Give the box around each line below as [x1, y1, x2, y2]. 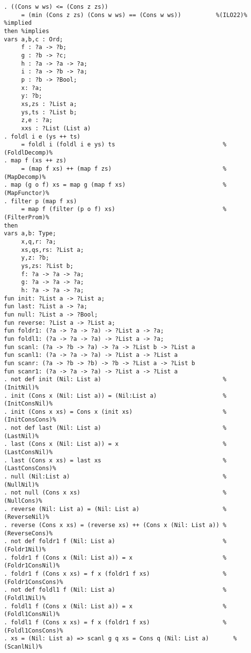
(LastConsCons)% [4, 465, 56, 472]
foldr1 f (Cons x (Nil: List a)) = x [11, 554, 133, 561]
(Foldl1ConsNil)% [4, 611, 60, 618]
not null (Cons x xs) [11, 489, 81, 496]
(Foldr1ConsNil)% [4, 562, 60, 569]
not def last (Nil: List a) [11, 424, 101, 432]
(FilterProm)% [4, 214, 50, 221]
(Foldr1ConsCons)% [4, 578, 63, 585]
